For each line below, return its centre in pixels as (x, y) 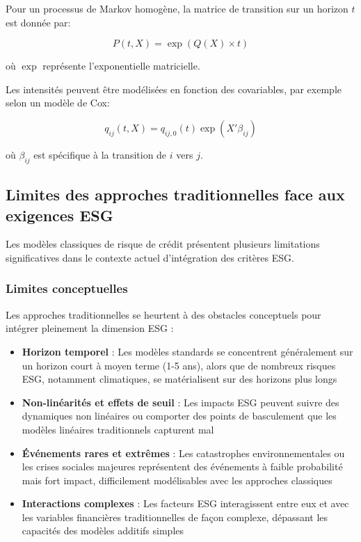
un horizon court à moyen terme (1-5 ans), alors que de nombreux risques (179, 365)
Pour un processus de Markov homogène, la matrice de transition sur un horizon (177, 8)
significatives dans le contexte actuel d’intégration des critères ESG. (150, 257)
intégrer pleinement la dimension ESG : (90, 328)
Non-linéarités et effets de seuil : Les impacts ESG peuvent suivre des (180, 402)
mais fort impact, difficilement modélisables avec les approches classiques (177, 480)
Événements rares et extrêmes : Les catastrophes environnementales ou (183, 453)
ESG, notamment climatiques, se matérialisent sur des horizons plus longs (179, 379)
